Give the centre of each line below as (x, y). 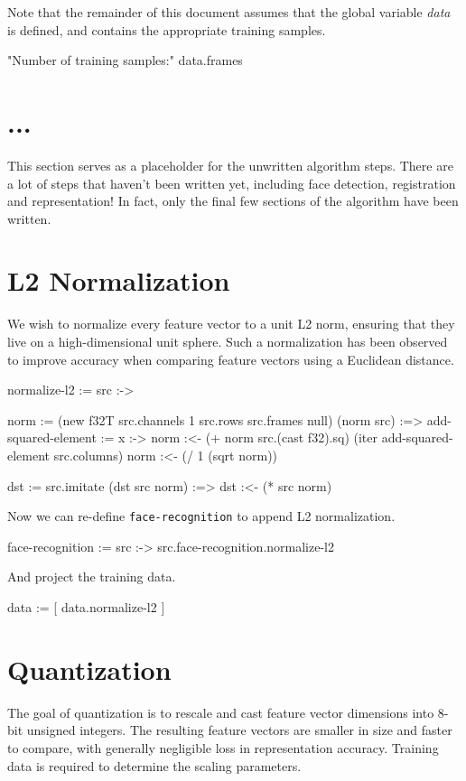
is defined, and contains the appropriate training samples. (167, 29)
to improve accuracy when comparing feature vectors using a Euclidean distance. (231, 359)
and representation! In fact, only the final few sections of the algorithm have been (233, 201)
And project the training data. (92, 576)
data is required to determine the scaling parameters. (154, 765)
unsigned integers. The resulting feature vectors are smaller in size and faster (239, 730)
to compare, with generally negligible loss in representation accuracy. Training (223, 747)
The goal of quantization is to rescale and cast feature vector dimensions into (221, 712)
